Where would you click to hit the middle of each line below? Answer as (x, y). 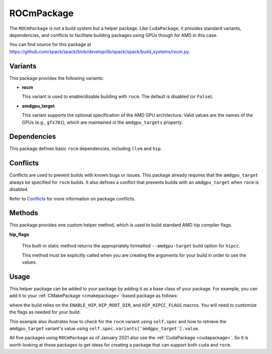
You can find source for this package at (50, 44)
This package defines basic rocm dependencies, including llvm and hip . (86, 148)
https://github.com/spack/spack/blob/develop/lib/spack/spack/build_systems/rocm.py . (100, 52)
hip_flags (19, 234)
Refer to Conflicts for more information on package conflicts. (72, 198)
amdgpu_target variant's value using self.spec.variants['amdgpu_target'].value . (105, 328)
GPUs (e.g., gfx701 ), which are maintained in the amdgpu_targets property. (103, 122)
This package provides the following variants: (57, 78)
